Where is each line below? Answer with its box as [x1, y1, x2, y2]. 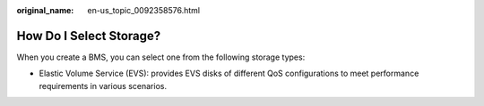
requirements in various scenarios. [39, 80, 168, 91]
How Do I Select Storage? [16, 28, 161, 44]
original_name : [16, 5, 74, 15]
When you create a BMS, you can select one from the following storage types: [16, 52, 306, 62]
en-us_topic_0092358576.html [87, 5, 201, 15]
